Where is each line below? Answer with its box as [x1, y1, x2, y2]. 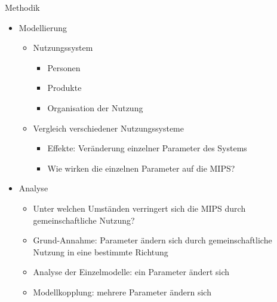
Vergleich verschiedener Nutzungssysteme [33, 121, 184, 134]
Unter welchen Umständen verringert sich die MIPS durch [33, 202, 246, 214]
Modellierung [19, 21, 67, 33]
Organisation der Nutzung [47, 101, 143, 114]
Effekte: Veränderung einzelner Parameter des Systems [47, 142, 247, 154]
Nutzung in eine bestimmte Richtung [33, 245, 168, 258]
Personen [47, 61, 81, 74]
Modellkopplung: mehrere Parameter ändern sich [33, 285, 211, 298]
